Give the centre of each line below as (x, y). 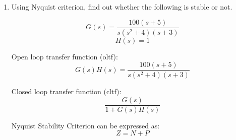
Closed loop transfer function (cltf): (66, 91)
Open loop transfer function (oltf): (65, 56)
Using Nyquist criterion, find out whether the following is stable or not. (122, 7)
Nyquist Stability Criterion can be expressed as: (85, 125)
